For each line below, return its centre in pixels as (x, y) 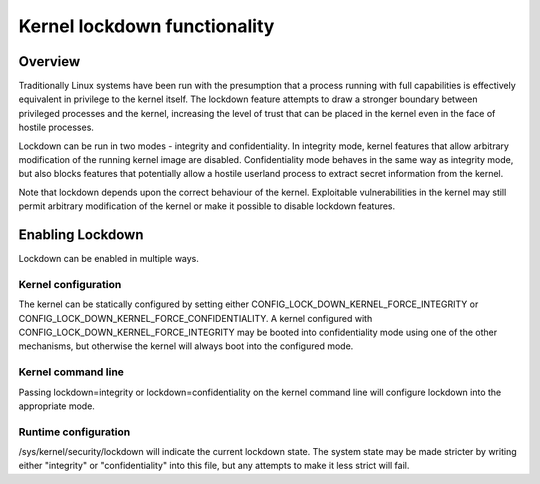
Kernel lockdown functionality (146, 26)
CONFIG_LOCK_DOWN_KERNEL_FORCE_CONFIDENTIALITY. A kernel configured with (195, 318)
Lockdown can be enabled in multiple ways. (109, 259)
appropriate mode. (56, 406)
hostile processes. (56, 127)
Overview (49, 61)
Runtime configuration (74, 432)
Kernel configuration (70, 284)
